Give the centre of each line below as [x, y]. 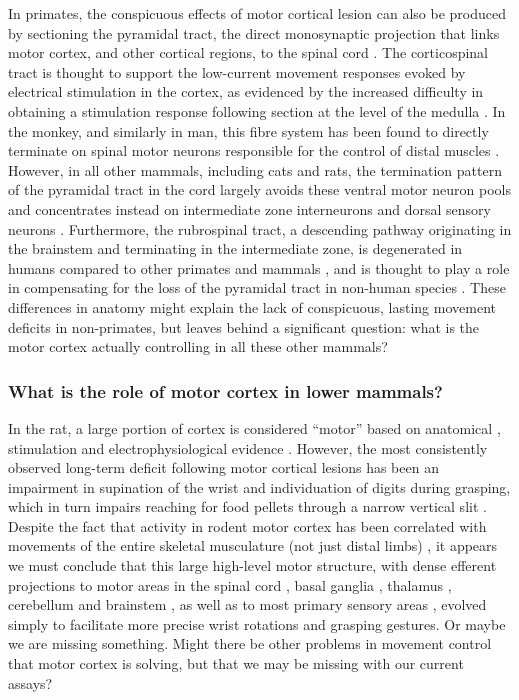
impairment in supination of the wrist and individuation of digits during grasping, [259, 486]
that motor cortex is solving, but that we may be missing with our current [236, 663]
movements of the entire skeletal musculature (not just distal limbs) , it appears [253, 545]
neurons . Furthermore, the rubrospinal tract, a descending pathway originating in [260, 228]
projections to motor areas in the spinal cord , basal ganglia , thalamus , [230, 584]
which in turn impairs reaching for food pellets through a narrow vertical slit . [247, 506]
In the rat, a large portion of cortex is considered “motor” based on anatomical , [254, 427]
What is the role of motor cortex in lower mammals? [225, 390]
